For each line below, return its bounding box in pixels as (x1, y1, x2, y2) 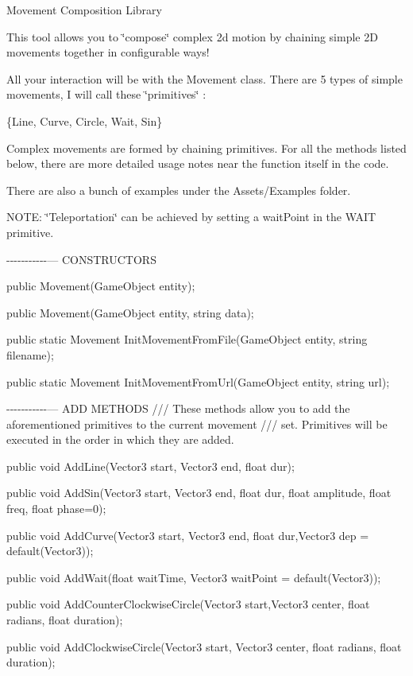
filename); (6, 346, 54, 363)
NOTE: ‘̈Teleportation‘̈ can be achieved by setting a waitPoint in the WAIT (6, 208, 376, 225)
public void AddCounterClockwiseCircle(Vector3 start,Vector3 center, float (6, 596, 370, 612)
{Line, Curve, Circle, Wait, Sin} (6, 112, 163, 129)
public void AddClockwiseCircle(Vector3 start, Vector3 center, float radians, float (6, 638, 402, 655)
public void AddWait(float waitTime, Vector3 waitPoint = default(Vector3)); (6, 569, 381, 585)
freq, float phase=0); (6, 500, 106, 517)
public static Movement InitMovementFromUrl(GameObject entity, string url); (6, 373, 390, 390)
